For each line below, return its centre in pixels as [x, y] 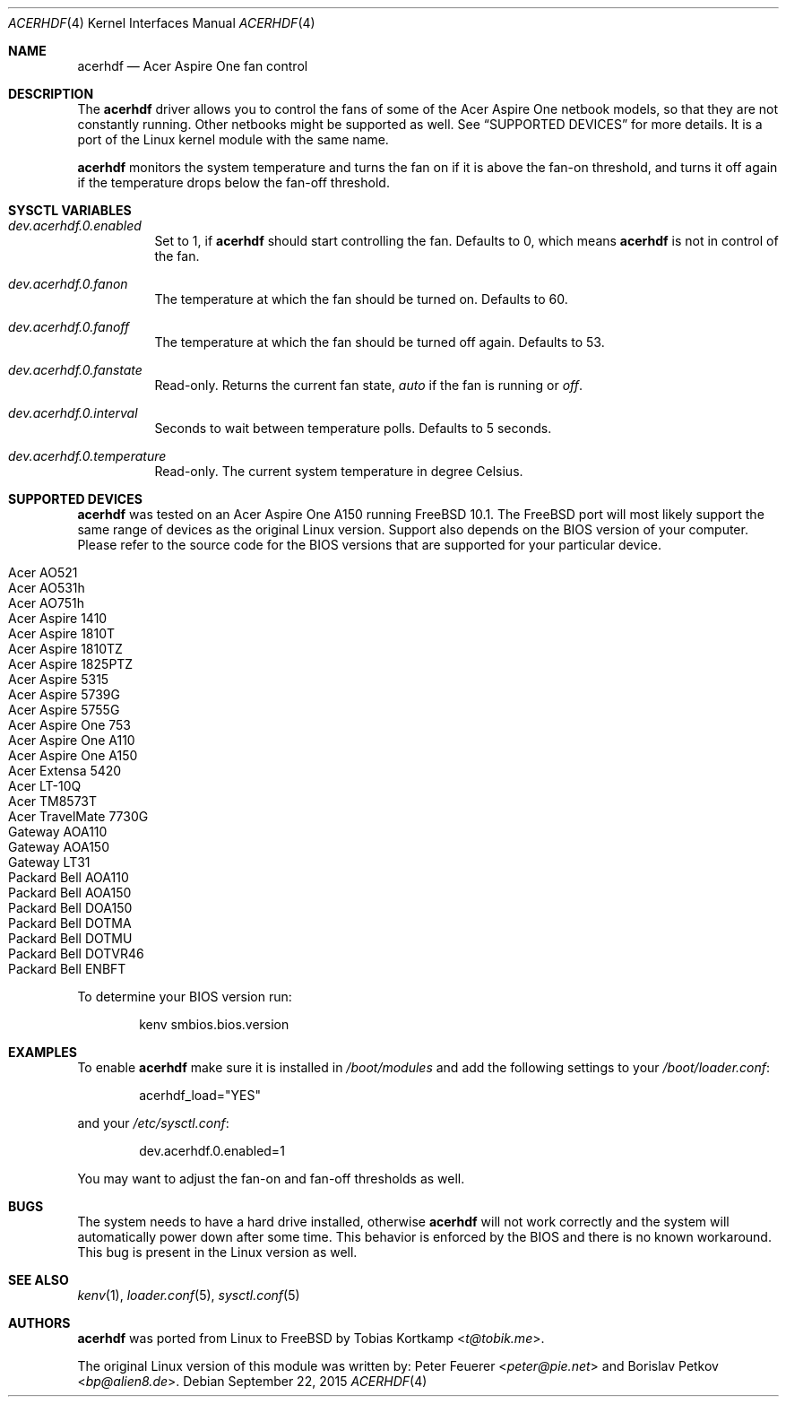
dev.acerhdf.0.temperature [87, 456]
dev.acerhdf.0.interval [73, 413]
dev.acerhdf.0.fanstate [75, 370]
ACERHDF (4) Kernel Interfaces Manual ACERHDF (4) [162, 23]
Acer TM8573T [53, 801]
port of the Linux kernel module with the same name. [233, 139]
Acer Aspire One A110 [72, 740]
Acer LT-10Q [45, 786]
